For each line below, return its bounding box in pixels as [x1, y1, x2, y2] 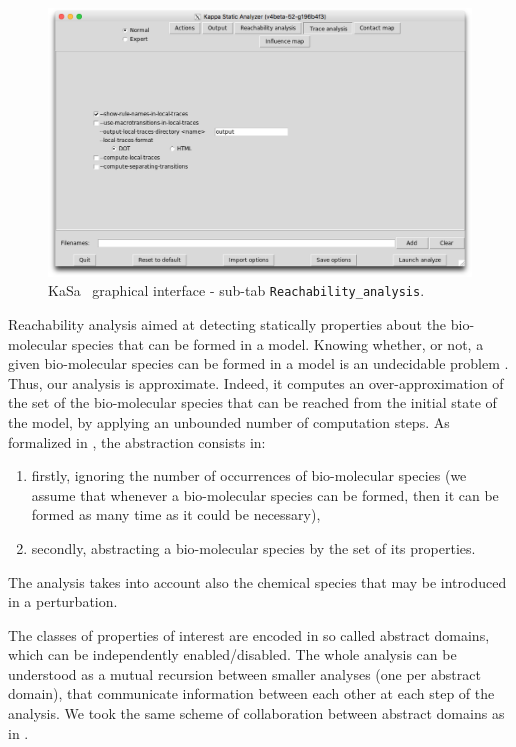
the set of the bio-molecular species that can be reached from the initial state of [8, 392, 497, 413]
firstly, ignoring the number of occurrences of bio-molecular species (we [31, 465, 467, 486]
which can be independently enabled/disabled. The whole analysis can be [8, 644, 457, 665]
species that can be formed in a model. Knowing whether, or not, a [71, 333, 484, 354]
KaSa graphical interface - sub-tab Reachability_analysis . [48, 280, 425, 301]
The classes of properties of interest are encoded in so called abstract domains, [8, 624, 490, 645]
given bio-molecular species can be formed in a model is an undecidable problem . [8, 353, 509, 374]
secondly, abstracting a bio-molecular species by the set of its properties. [31, 537, 476, 558]
